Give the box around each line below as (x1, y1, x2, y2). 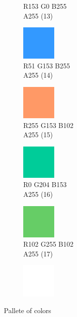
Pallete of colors (4, 305, 51, 315)
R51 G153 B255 (23, 60, 70, 70)
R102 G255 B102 (23, 239, 74, 249)
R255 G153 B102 (23, 120, 74, 130)
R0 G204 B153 (23, 179, 67, 190)
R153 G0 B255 (23, 1, 67, 11)
